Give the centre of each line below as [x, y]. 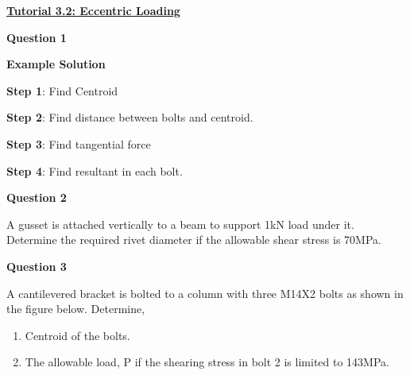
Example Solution [56, 64]
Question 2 [37, 197]
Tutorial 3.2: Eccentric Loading [93, 10]
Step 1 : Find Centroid [62, 90]
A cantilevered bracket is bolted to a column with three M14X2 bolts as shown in [205, 293]
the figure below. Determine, [76, 309]
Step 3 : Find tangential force [79, 143]
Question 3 [37, 266]
